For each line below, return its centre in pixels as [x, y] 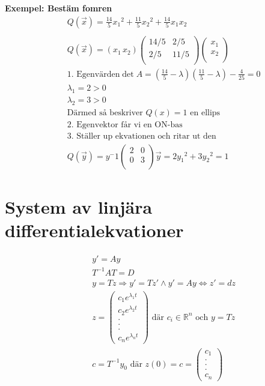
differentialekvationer [94, 230]
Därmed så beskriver [105, 113]
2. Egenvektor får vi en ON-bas [125, 125]
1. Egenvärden [93, 74]
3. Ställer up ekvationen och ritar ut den [142, 136]
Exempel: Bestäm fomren [59, 8]
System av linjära [79, 206]
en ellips [205, 113]
